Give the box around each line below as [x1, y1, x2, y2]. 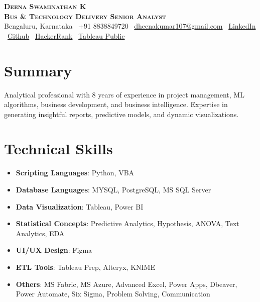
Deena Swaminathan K [4, 1, 86, 11]
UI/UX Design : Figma [16, 245, 92, 255]
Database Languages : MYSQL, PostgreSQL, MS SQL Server [16, 184, 211, 194]
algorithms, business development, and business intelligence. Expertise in [4, 99, 228, 110]
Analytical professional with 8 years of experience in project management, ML [4, 89, 244, 99]
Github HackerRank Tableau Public [8, 30, 125, 41]
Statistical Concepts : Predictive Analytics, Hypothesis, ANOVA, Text [16, 218, 239, 229]
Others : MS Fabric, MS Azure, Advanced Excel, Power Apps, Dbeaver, [16, 278, 237, 289]
